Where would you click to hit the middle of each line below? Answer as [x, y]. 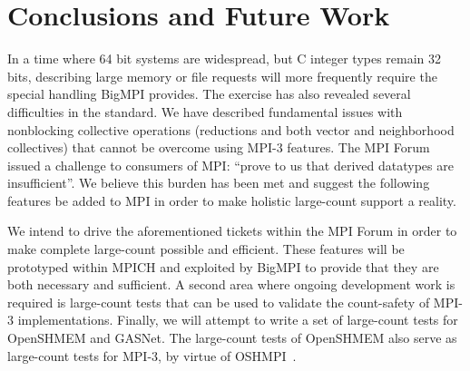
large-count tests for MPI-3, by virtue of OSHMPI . [152, 355]
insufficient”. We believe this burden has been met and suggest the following [219, 183]
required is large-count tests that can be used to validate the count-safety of [219, 302]
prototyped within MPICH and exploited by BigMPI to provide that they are [223, 266]
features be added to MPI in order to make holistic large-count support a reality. [232, 200]
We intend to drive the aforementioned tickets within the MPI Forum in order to [232, 231]
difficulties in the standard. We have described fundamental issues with [205, 111]
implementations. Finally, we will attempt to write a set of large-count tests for [238, 320]
